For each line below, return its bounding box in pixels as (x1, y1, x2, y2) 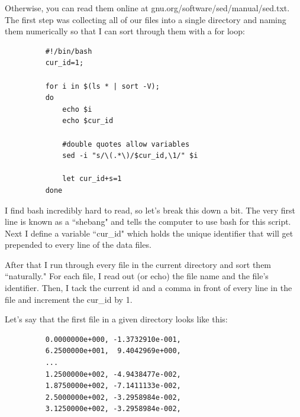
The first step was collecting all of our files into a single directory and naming (5, 13, 286, 25)
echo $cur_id (62, 117, 114, 125)
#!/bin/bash (45, 47, 92, 56)
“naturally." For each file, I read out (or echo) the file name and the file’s (5, 270, 269, 282)
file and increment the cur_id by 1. (5, 293, 133, 305)
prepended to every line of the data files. (5, 238, 151, 251)
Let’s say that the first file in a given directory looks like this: (5, 313, 228, 325)
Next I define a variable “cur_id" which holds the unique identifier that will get (5, 227, 293, 239)
